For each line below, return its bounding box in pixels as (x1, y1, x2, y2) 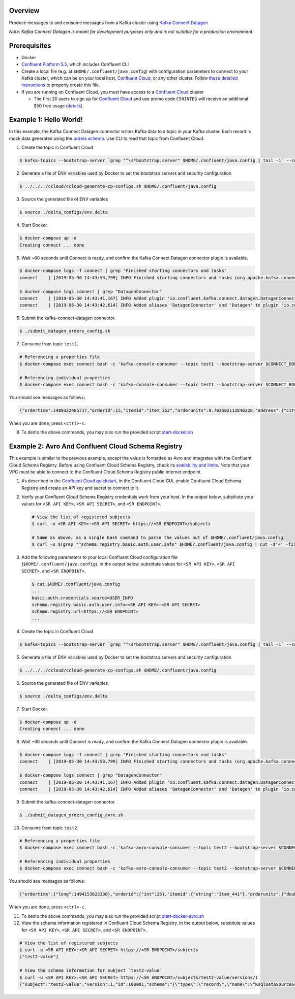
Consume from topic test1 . (21, 341, 79, 347)
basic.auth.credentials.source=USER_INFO (31, 595, 133, 600)
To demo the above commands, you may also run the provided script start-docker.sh (21, 429, 193, 435)
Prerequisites (9, 41, 51, 50)
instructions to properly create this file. (21, 82, 100, 88)
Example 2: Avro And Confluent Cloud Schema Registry (9, 442, 183, 451)
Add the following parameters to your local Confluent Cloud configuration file (21, 554, 178, 560)
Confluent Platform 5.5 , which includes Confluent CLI (21, 62, 129, 67)
